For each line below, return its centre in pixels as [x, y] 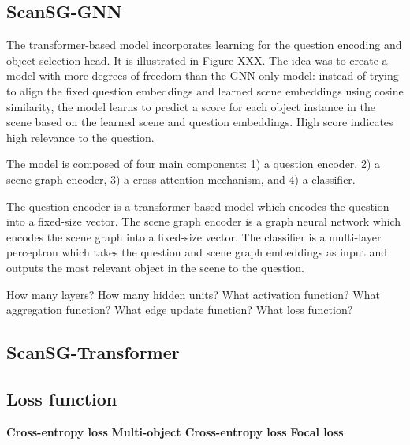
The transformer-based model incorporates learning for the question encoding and [204, 45]
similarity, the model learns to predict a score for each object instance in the [191, 106]
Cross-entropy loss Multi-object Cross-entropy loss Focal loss [175, 431]
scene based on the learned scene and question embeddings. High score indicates [200, 122]
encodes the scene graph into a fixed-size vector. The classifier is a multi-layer [194, 236]
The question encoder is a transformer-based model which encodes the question [198, 206]
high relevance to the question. [80, 137]
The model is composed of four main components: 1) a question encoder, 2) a [194, 164]
